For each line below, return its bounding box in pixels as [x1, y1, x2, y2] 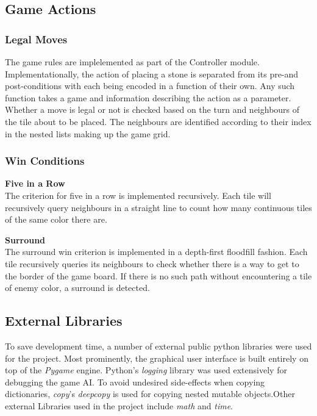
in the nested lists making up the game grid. [5, 127, 171, 140]
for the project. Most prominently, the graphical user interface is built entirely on [5, 351, 308, 364]
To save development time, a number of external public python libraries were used [5, 339, 312, 352]
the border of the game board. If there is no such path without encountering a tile [5, 269, 312, 282]
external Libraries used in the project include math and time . [5, 399, 233, 412]
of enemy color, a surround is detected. [5, 281, 150, 294]
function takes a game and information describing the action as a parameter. [5, 91, 291, 104]
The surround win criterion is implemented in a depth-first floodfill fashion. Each [5, 245, 308, 258]
